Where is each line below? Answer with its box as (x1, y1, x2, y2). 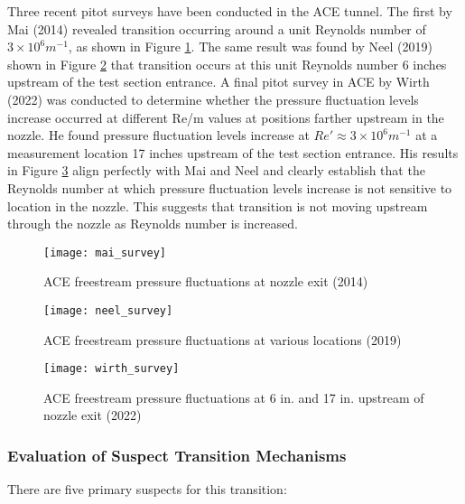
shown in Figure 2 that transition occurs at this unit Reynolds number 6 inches (7, 54, 447, 73)
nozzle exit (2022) (43, 406, 142, 425)
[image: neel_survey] (43, 303, 173, 317)
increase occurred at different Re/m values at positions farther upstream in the (7, 107, 444, 126)
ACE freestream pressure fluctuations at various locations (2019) (43, 330, 402, 349)
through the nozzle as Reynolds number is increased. (7, 214, 298, 233)
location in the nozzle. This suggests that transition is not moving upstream (7, 196, 428, 215)
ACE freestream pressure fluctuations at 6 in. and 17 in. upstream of (43, 387, 424, 406)
